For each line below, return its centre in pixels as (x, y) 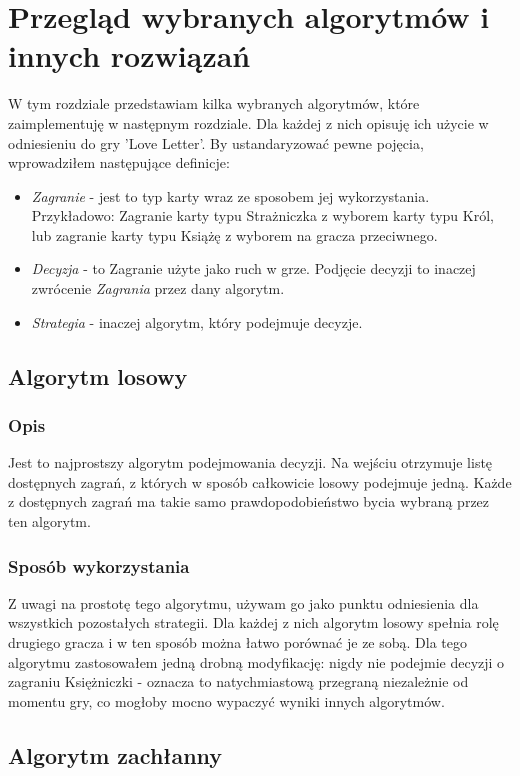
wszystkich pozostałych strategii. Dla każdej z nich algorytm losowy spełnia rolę (253, 622)
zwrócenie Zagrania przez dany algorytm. (158, 288)
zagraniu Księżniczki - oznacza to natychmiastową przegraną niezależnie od (238, 681)
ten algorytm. (49, 521)
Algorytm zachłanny (115, 754)
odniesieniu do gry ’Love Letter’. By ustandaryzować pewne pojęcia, (216, 142)
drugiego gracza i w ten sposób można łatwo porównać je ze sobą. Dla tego (238, 642)
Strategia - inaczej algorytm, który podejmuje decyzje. (197, 321)
